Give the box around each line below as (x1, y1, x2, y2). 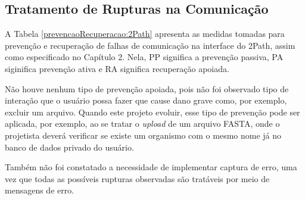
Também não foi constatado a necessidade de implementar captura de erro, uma (5, 161, 297, 173)
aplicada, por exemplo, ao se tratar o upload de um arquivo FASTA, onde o (5, 117, 280, 130)
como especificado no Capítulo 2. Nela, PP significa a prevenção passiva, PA (5, 51, 284, 63)
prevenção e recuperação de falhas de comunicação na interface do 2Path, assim (5, 39, 295, 51)
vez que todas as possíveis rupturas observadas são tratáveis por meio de (5, 172, 270, 185)
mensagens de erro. (5, 184, 74, 196)
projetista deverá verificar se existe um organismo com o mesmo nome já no (5, 129, 282, 141)
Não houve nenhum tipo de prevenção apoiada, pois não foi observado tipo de (5, 82, 289, 95)
